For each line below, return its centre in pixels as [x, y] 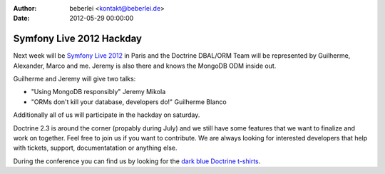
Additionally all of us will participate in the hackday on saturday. [107, 115]
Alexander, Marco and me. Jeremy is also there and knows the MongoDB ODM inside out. [145, 66]
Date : [21, 19]
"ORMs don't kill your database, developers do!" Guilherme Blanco [129, 102]
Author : [25, 8]
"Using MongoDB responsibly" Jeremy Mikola [98, 92]
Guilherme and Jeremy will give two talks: [75, 79]
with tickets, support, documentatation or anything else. [95, 148]
